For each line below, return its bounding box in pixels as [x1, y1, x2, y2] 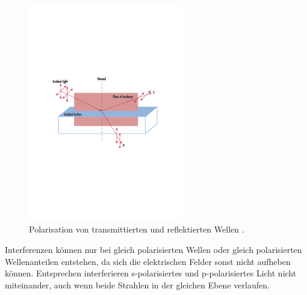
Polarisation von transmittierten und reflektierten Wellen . [29, 223, 244, 236]
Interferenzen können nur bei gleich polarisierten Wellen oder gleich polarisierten [5, 243, 302, 255]
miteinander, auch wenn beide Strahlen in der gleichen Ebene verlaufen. [5, 278, 270, 291]
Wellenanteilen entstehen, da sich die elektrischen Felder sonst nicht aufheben [5, 255, 291, 267]
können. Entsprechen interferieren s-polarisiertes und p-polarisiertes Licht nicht [5, 267, 297, 279]
